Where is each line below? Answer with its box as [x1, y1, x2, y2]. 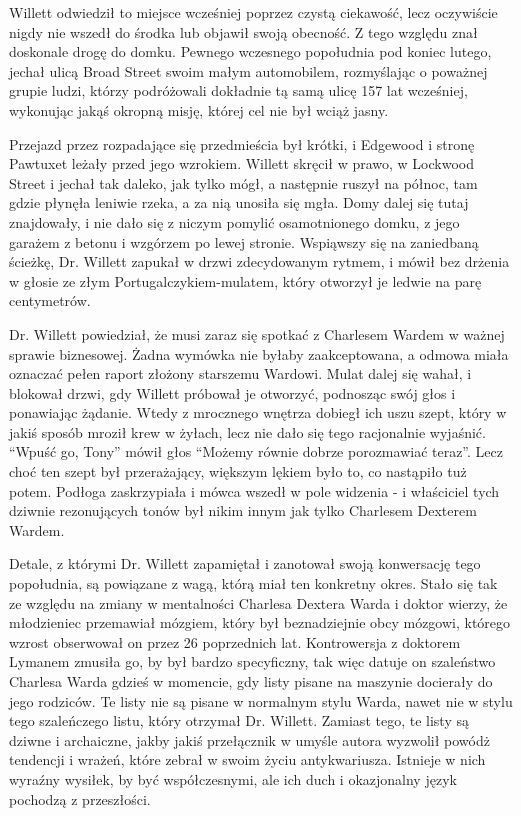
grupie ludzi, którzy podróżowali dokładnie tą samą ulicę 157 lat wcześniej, [9, 80, 468, 101]
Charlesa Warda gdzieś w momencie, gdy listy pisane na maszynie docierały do [9, 671, 493, 691]
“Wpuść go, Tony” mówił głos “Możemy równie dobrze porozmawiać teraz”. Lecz [9, 441, 503, 462]
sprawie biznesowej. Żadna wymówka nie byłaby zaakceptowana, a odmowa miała [9, 343, 509, 364]
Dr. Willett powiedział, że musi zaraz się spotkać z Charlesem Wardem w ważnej [9, 323, 505, 344]
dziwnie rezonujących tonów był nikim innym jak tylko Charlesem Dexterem [9, 500, 477, 521]
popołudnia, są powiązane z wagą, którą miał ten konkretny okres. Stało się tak [9, 573, 498, 594]
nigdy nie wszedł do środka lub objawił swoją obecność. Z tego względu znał [9, 21, 478, 42]
